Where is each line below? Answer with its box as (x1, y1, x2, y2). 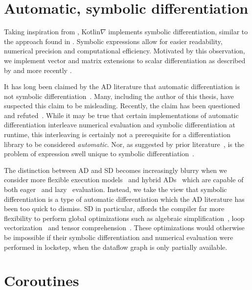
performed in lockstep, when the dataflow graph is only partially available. (4, 242, 228, 252)
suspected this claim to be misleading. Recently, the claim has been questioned (4, 100, 240, 111)
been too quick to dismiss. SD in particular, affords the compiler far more (4, 203, 225, 214)
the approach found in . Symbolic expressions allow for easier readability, (4, 36, 223, 46)
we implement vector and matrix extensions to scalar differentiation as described (4, 55, 246, 65)
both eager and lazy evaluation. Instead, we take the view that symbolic (4, 184, 227, 194)
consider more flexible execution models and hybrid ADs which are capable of (4, 174, 244, 185)
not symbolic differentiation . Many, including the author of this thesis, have (4, 91, 234, 101)
